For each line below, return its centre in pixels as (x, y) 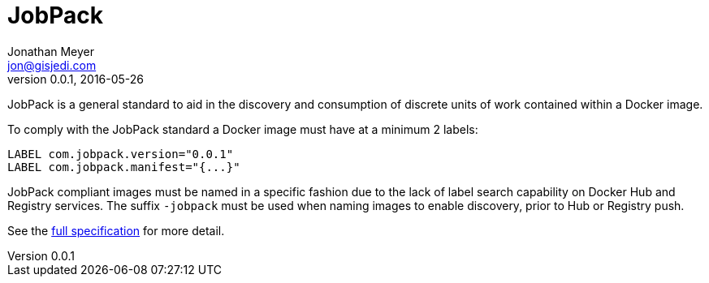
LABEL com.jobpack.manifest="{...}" (124, 167)
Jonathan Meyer (51, 51)
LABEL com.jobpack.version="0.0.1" (121, 154)
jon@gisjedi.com (52, 65)
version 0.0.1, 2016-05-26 (76, 79)
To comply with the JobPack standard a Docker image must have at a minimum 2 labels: (243, 129)
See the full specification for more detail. (116, 230)
